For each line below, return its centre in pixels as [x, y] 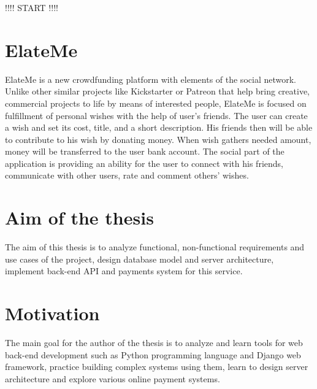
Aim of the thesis [79, 218]
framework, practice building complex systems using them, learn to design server [157, 367]
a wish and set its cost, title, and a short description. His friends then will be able [159, 127]
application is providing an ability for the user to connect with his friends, [144, 163]
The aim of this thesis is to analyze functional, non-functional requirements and [155, 247]
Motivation [52, 313]
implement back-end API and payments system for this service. [124, 271]
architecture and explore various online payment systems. [113, 378]
